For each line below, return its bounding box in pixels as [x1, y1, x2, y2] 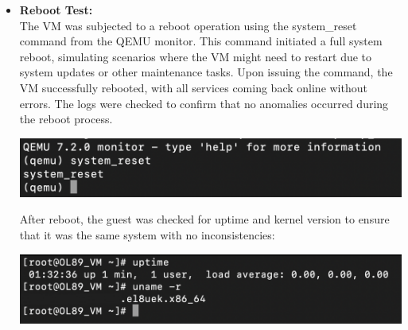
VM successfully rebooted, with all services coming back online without [19, 79, 367, 95]
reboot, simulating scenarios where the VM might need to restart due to [19, 48, 372, 64]
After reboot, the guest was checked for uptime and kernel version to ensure [19, 211, 390, 227]
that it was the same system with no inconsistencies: [19, 227, 275, 243]
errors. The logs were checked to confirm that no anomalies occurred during [19, 95, 389, 111]
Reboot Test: [19, 2, 93, 17]
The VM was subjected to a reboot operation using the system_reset [19, 17, 357, 33]
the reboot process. [19, 111, 113, 127]
